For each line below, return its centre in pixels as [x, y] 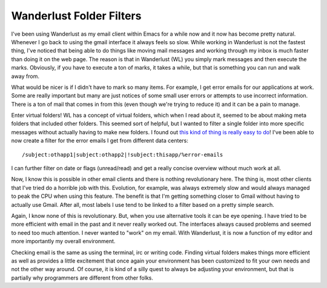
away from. [25, 76]
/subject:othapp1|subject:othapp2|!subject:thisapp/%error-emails [123, 155]
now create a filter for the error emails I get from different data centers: [100, 141]
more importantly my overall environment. [63, 241]
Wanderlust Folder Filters [76, 16]
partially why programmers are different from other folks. [82, 278]
